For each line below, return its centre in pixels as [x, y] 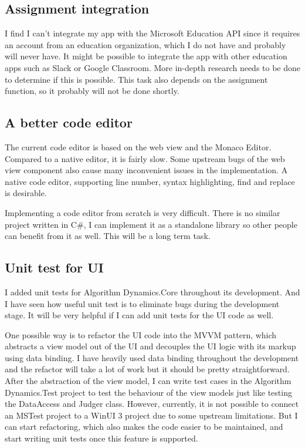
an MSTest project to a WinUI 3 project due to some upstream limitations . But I [151, 415]
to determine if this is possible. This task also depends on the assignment [136, 79]
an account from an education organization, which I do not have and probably [145, 44]
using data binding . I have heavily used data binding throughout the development [152, 357]
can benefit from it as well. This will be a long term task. [108, 236]
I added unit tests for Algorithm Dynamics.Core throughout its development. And [152, 292]
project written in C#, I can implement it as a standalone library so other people [151, 224]
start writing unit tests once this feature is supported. [101, 438]
